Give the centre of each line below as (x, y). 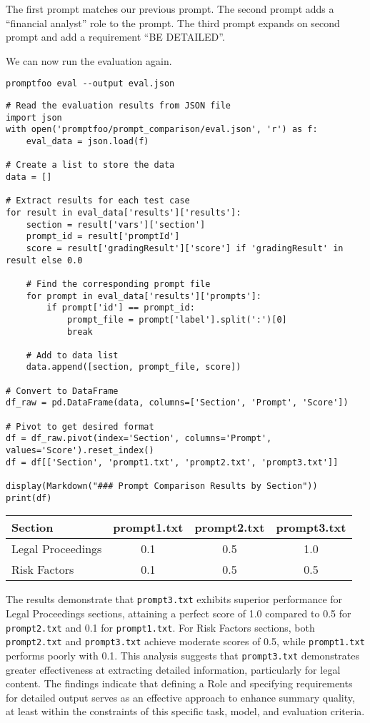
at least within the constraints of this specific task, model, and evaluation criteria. (185, 711)
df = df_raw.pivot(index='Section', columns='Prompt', (139, 439)
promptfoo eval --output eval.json (90, 84)
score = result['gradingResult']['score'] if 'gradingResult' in (185, 248)
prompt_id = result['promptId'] (103, 237)
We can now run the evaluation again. (89, 60)
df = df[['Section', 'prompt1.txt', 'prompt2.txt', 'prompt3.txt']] (172, 462)
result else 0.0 (44, 260)
